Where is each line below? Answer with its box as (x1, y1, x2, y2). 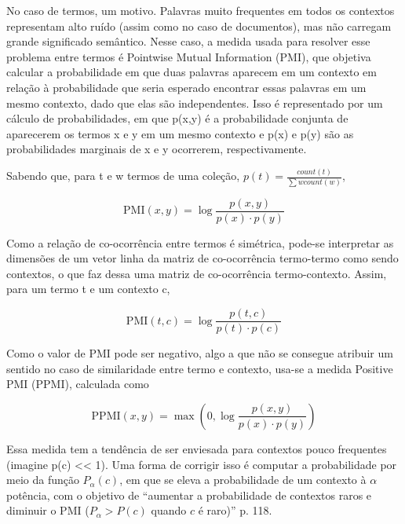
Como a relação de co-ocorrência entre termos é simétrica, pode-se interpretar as (6, 234, 394, 251)
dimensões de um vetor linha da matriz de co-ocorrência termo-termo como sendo (6, 250, 399, 266)
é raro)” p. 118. (198, 502, 272, 519)
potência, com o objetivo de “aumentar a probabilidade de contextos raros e (6, 486, 372, 503)
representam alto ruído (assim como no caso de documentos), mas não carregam (6, 17, 392, 34)
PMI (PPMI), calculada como (6, 376, 149, 392)
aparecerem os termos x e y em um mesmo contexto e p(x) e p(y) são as (6, 125, 354, 141)
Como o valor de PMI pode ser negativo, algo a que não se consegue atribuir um (6, 345, 393, 361)
